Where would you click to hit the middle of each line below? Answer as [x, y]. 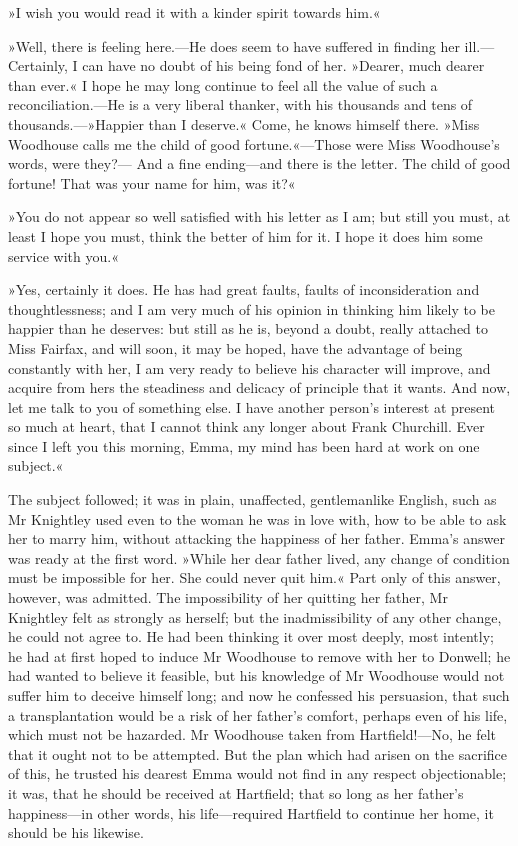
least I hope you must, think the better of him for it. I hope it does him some [245, 235]
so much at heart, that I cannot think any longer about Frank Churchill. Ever [246, 426]
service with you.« [63, 255]
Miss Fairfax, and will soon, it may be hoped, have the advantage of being [235, 347]
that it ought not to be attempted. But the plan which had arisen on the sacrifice [257, 753]
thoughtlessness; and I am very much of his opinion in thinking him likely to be [251, 308]
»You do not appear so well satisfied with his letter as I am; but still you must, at [259, 216]
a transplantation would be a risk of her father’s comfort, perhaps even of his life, [258, 714]
